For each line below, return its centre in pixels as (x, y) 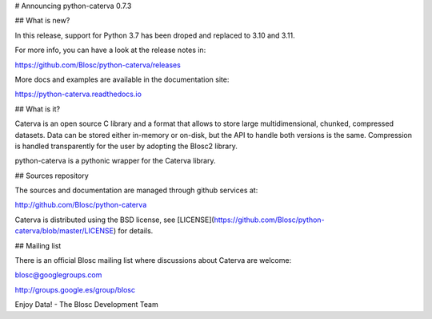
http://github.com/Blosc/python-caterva (81, 205)
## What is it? (37, 109)
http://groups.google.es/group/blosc (75, 289)
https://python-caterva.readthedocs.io (78, 94)
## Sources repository (52, 176)
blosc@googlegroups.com (58, 275)
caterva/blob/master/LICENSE (64, 231)
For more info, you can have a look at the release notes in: (110, 50)
